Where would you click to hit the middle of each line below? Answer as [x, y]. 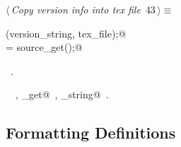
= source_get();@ [44, 47]
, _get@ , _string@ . [62, 94]
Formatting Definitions [91, 133]
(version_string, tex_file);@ [66, 33]
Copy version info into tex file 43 [83, 9]
